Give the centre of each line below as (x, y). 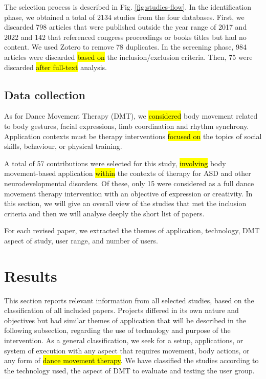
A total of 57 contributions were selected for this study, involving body (115, 163)
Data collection (45, 94)
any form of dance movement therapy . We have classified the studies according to (131, 360)
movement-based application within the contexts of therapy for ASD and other (128, 173)
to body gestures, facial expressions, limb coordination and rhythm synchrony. (127, 126)
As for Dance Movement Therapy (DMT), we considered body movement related (131, 116)
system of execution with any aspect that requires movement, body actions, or (127, 350)
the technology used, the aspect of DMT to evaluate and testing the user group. (129, 370)
